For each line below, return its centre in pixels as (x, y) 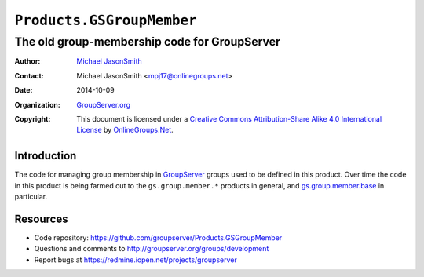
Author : (27, 61)
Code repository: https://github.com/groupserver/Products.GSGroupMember (158, 237)
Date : (24, 90)
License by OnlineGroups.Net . (125, 130)
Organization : (37, 104)
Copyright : (33, 118)
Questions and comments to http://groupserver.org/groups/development (152, 249)
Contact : (29, 75)
